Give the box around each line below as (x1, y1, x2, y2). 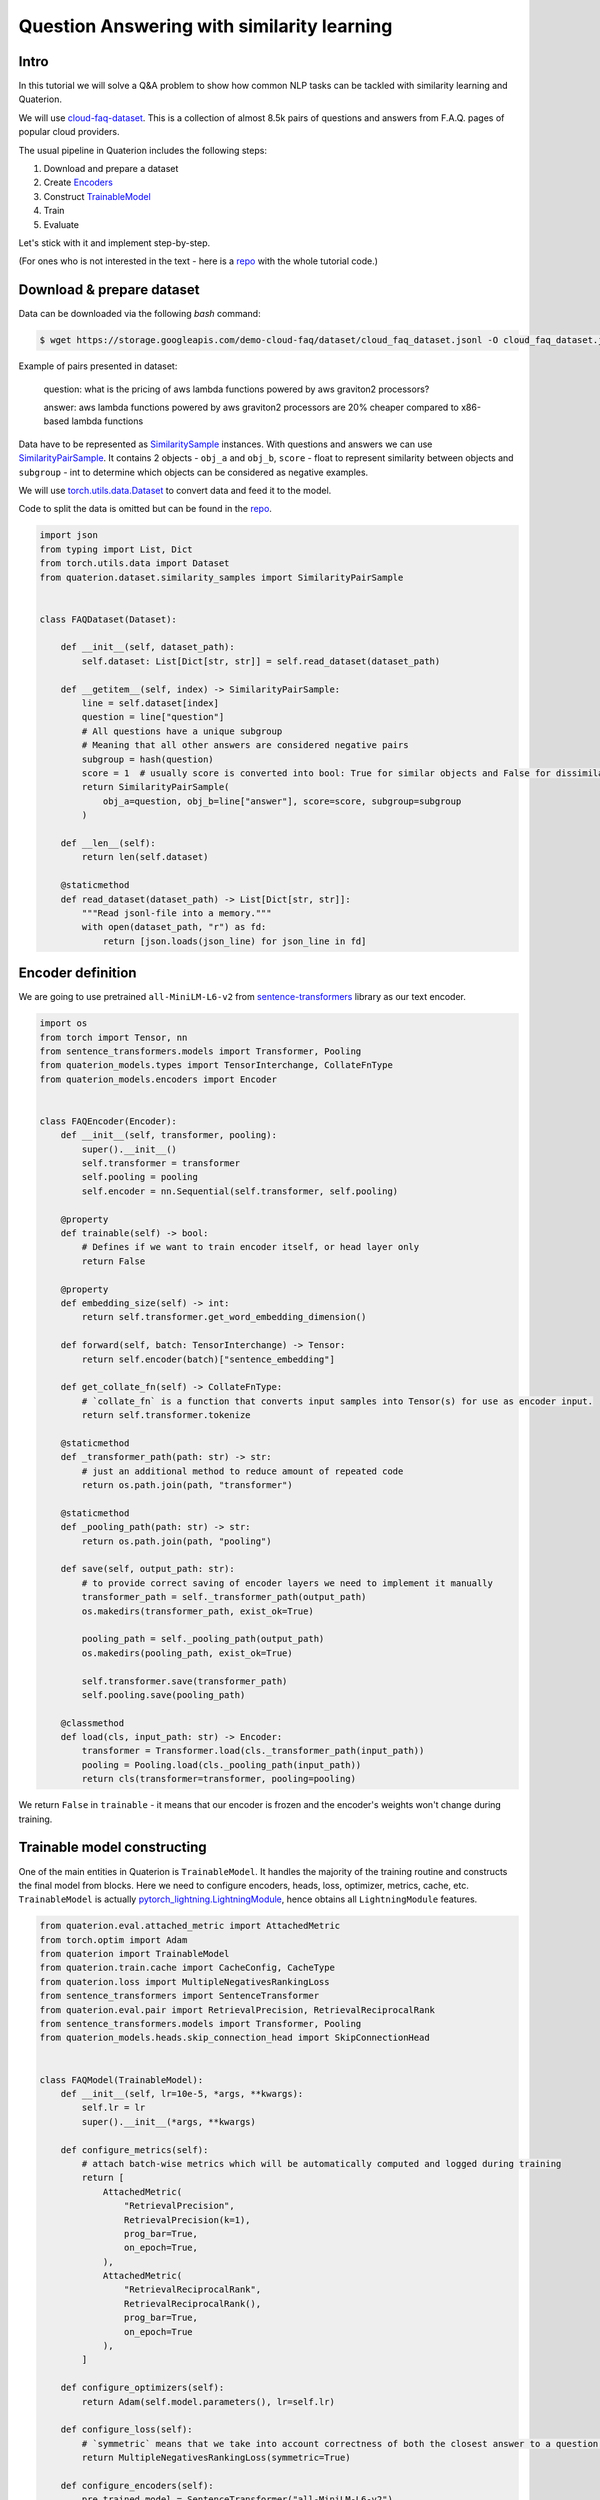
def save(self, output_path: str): (60, 1563, 235, 1575)
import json (39, 530, 99, 541)
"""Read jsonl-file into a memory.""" (81, 907, 272, 919)
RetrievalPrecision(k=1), (123, 2214, 251, 2225)
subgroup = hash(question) (81, 753, 214, 765)
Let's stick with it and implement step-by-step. (18, 236, 211, 249)
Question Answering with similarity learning (18, 15, 393, 37)
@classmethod (60, 1717, 125, 1729)
